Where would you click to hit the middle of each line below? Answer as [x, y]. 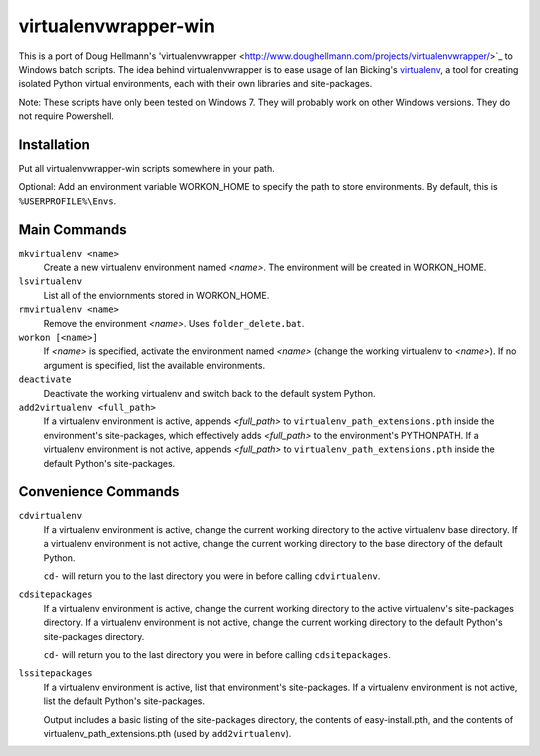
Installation [54, 144]
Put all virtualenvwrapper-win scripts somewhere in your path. [146, 169]
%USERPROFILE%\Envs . [67, 201]
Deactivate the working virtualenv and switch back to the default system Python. [209, 393]
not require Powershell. [66, 116]
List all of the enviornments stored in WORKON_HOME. [156, 295]
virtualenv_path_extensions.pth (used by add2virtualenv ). [167, 733]
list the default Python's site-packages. [124, 701]
